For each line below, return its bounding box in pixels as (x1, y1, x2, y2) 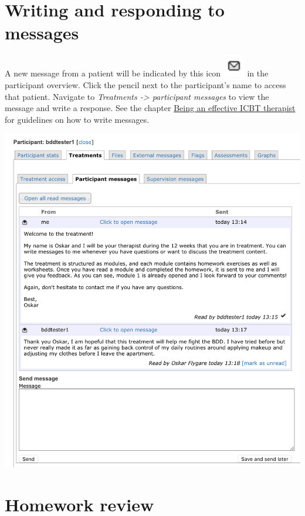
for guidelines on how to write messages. (5, 113, 150, 125)
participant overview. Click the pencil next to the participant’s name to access (5, 78, 286, 91)
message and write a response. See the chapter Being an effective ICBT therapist (5, 102, 296, 114)
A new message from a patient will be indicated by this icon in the (5, 67, 269, 79)
